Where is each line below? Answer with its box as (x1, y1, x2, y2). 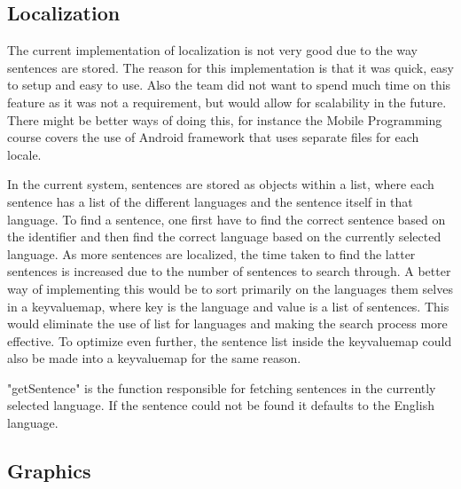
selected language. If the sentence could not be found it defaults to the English (7, 396, 434, 414)
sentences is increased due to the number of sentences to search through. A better (7, 262, 451, 280)
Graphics (7, 457, 91, 485)
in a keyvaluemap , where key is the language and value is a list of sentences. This (7, 296, 449, 315)
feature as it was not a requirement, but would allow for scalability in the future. (7, 92, 447, 111)
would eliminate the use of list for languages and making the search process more (7, 314, 448, 333)
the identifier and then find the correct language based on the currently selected (7, 227, 441, 246)
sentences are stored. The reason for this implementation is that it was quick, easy (7, 58, 454, 76)
